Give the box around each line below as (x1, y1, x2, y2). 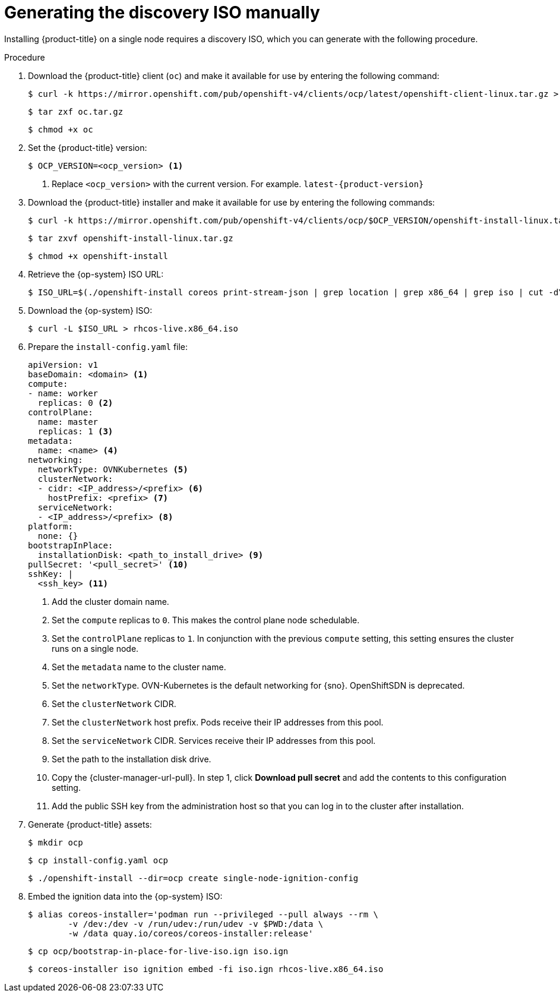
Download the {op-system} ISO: (28, 305, 153, 315)
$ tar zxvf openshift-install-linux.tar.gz (28, 233, 233, 243)
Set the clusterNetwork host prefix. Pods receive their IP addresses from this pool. (52, 717, 384, 727)
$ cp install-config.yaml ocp (28, 855, 169, 865)
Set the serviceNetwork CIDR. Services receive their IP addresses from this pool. (52, 735, 376, 746)
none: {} (37, 531, 78, 541)
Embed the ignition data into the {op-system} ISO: (28, 891, 223, 901)
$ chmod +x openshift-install (28, 251, 169, 261)
